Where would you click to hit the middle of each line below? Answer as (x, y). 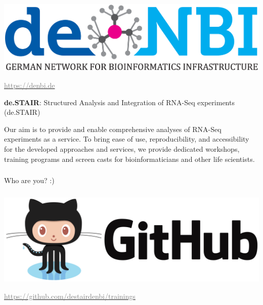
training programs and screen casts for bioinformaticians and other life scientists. (129, 159)
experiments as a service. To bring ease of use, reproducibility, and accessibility (127, 139)
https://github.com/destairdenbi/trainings (70, 296)
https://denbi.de (30, 85)
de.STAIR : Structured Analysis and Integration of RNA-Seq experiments (119, 102)
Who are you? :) (29, 180)
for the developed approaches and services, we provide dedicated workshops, (122, 149)
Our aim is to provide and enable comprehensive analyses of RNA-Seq (113, 129)
